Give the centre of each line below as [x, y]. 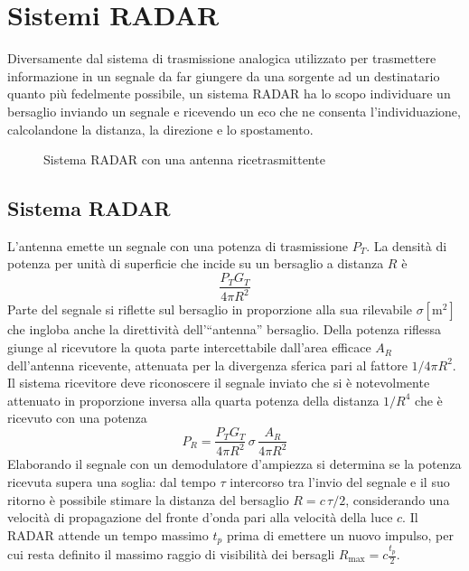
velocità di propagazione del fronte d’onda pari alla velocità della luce [200, 517]
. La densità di [407, 245]
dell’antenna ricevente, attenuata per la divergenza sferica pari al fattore [207, 365]
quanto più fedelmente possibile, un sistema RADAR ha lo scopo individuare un [229, 94]
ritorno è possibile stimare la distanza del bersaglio [148, 499]
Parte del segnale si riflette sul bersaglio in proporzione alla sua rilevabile [210, 309]
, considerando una [398, 499]
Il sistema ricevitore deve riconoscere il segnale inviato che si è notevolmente [219, 383]
